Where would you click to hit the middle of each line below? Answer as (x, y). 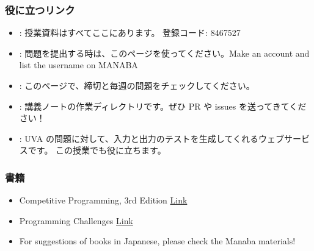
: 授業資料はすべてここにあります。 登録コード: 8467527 (130, 33)
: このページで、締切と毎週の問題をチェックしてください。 (137, 85)
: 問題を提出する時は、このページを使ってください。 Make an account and (164, 53)
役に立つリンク (40, 9)
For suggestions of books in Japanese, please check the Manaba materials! (157, 241)
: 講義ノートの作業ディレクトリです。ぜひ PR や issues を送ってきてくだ (163, 106)
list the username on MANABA (78, 65)
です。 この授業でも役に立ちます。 (97, 150)
